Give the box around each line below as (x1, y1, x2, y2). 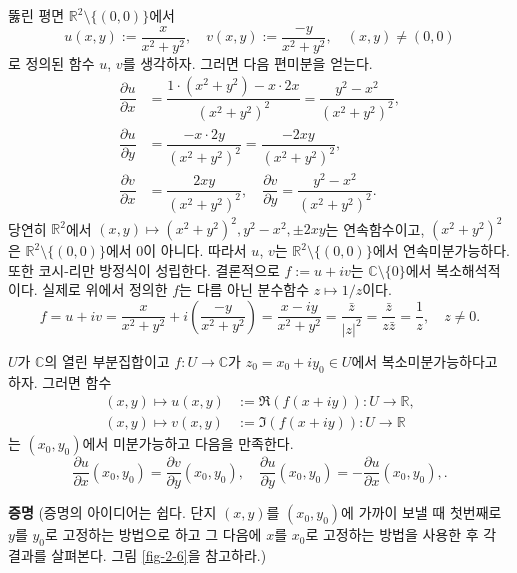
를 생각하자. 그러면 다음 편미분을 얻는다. (122, 52, 373, 73)
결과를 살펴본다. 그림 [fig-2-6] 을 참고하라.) (8, 545, 267, 566)
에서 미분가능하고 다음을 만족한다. (82, 433, 294, 454)
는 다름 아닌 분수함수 (179, 279, 310, 300)
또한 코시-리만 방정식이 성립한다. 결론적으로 (8, 259, 280, 280)
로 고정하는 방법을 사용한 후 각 (305, 524, 497, 545)
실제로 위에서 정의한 (42, 279, 168, 300)
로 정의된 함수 (8, 52, 95, 73)
